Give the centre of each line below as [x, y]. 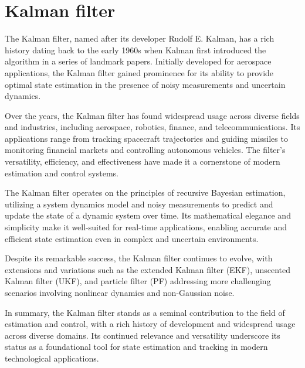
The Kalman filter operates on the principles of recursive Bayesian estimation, [145, 192]
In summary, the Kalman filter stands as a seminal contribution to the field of [145, 312]
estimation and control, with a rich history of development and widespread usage [150, 324]
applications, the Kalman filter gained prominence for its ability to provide [139, 72]
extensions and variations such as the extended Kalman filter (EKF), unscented [148, 269]
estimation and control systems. [62, 173]
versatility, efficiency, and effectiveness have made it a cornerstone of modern [143, 161]
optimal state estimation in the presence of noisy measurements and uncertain [145, 84]
